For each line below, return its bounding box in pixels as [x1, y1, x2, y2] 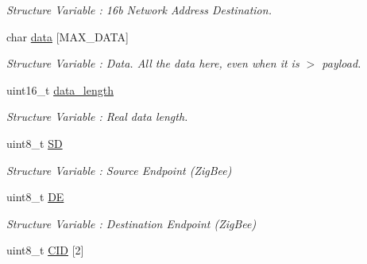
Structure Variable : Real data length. [6, 108, 188, 125]
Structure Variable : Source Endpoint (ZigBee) [6, 161, 232, 178]
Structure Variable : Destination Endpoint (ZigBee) [6, 215, 257, 231]
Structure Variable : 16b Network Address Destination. [6, 2, 272, 17]
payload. [322, 55, 361, 72]
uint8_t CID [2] [6, 242, 84, 258]
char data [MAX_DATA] [6, 28, 129, 45]
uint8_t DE [6, 188, 64, 205]
